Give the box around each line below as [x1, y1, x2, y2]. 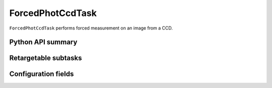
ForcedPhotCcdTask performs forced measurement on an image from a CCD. [9, 25, 173, 31]
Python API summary [9, 38, 78, 46]
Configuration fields [9, 70, 74, 78]
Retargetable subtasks [9, 54, 83, 62]
